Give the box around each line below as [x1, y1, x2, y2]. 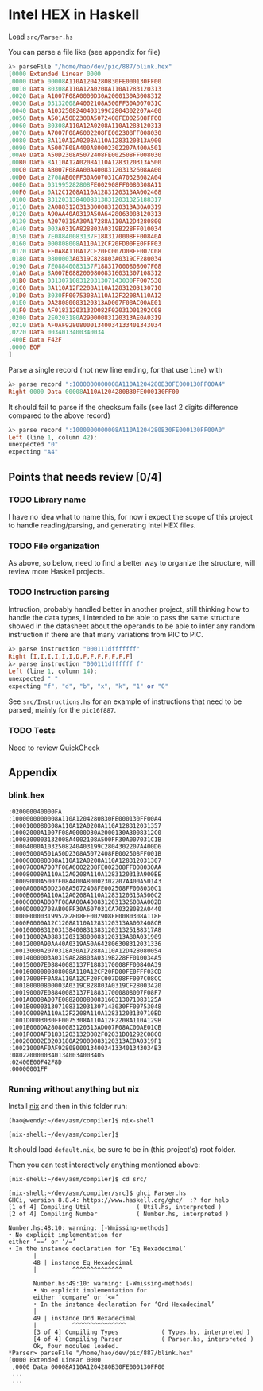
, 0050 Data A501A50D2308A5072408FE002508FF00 [8, 114, 161, 122]
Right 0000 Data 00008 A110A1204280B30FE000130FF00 [8, 388, 180, 396]
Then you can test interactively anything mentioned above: [8, 1160, 201, 1169]
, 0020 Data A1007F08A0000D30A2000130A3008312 [8, 92, 161, 100]
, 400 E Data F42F [8, 336, 62, 344]
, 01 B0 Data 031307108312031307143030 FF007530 [8, 276, 161, 285]
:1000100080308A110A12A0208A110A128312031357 [8, 821, 161, 829]
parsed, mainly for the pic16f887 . [8, 705, 117, 714]
